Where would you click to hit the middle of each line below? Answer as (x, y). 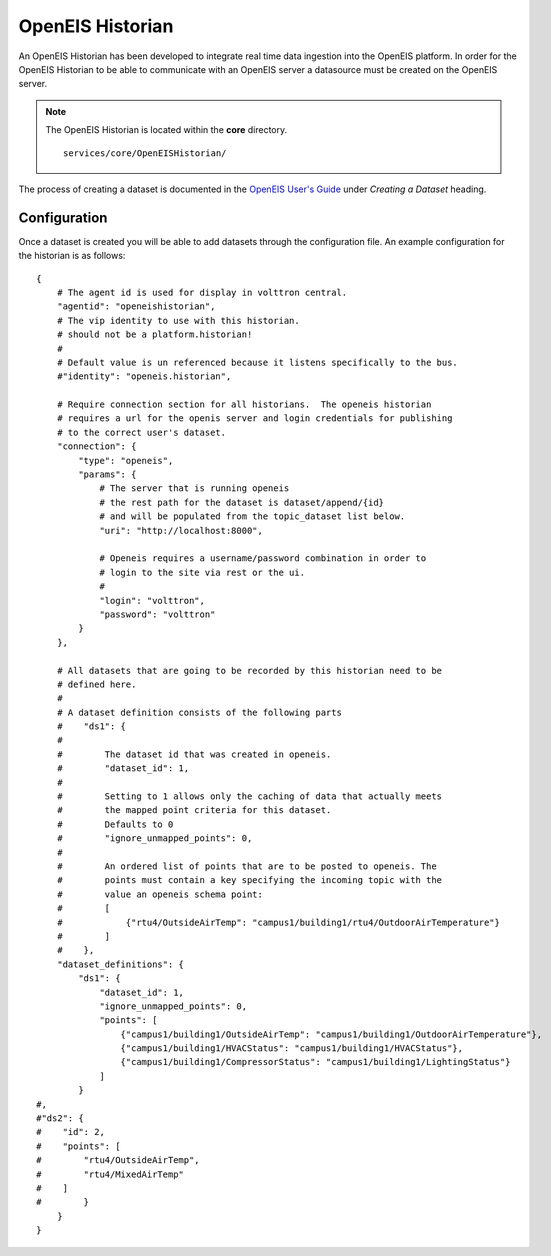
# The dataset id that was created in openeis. (194, 754)
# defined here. (96, 684)
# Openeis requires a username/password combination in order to (263, 558)
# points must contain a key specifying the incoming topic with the (249, 880)
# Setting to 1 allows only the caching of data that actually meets (249, 796)
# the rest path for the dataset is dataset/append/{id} (242, 502)
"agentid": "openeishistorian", (136, 306)
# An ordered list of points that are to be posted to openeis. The (246, 866)
